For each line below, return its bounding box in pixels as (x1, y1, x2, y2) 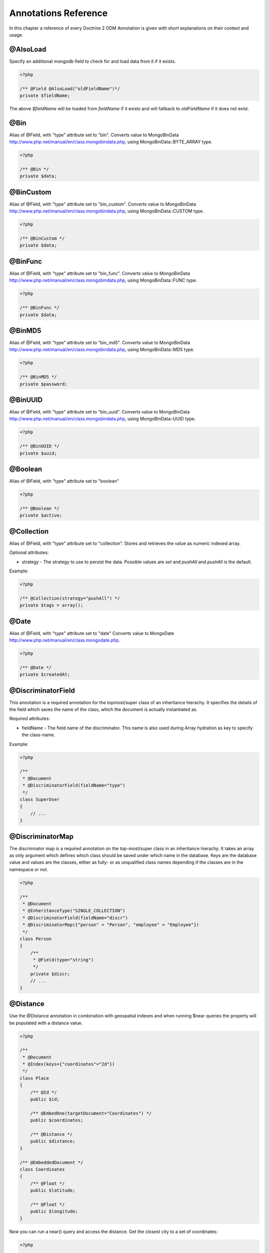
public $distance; (30, 1138, 75, 1144)
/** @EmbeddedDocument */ (19, 1159, 83, 1165)
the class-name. (21, 732, 55, 738)
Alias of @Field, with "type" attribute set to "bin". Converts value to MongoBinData (9, 132, 179, 138)
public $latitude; (30, 1188, 75, 1193)
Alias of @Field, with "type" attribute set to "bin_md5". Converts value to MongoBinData (9, 340, 190, 346)
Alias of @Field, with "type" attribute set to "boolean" (9, 478, 119, 484)
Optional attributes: (9, 549, 49, 556)
